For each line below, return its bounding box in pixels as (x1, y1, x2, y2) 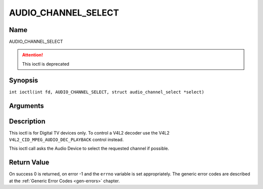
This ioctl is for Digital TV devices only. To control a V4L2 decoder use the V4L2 (9, 130, 170, 136)
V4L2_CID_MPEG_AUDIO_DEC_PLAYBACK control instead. (9, 137, 124, 143)
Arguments (9, 102, 44, 110)
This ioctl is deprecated (22, 61, 70, 67)
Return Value (9, 158, 50, 167)
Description (9, 117, 46, 125)
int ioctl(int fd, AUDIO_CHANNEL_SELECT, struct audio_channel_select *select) (9, 89, 205, 95)
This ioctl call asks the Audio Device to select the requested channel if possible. (9, 146, 169, 152)
